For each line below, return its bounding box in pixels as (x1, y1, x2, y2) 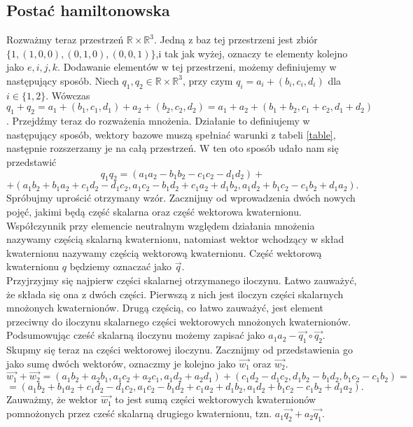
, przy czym (182, 73, 233, 87)
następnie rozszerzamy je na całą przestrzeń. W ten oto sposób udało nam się (6, 141, 339, 155)
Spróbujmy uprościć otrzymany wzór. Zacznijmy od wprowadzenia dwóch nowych (6, 190, 356, 205)
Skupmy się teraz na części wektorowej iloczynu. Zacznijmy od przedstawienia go (6, 342, 353, 357)
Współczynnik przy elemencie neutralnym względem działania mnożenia (6, 218, 315, 232)
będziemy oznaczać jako (69, 259, 172, 274)
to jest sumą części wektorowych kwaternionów (115, 392, 316, 407)
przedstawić (6, 154, 57, 169)
